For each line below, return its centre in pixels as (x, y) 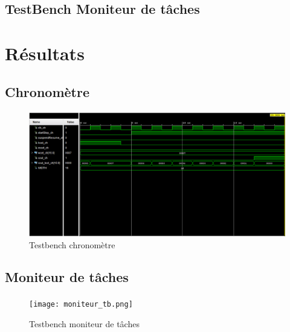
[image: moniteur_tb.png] (81, 305)
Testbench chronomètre (72, 244)
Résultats (45, 53)
